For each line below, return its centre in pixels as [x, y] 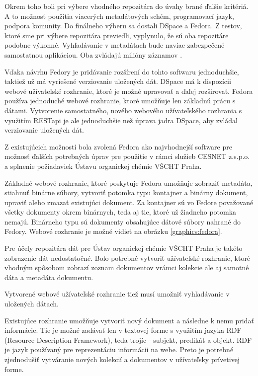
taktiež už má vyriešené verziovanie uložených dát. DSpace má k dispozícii [118, 81]
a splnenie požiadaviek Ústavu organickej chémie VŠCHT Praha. [103, 166]
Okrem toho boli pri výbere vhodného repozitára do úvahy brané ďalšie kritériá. [127, 6]
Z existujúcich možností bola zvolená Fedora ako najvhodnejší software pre [118, 146]
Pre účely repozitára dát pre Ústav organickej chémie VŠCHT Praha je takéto [124, 248]
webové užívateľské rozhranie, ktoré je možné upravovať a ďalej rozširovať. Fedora [129, 91]
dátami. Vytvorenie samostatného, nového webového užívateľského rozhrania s [123, 110]
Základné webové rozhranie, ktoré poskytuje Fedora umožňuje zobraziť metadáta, [129, 183]
